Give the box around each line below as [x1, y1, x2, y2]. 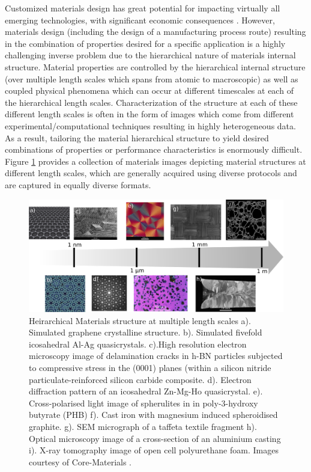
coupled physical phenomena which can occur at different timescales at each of [5, 84, 294, 97]
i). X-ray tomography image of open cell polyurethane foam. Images [29, 444, 279, 456]
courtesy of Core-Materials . [29, 455, 131, 468]
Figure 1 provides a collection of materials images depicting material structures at [5, 155, 306, 167]
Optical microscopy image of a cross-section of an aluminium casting [29, 432, 281, 444]
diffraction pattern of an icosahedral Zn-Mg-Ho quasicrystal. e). [29, 385, 263, 397]
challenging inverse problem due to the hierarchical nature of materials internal [5, 49, 296, 61]
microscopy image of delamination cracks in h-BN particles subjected [29, 349, 283, 362]
